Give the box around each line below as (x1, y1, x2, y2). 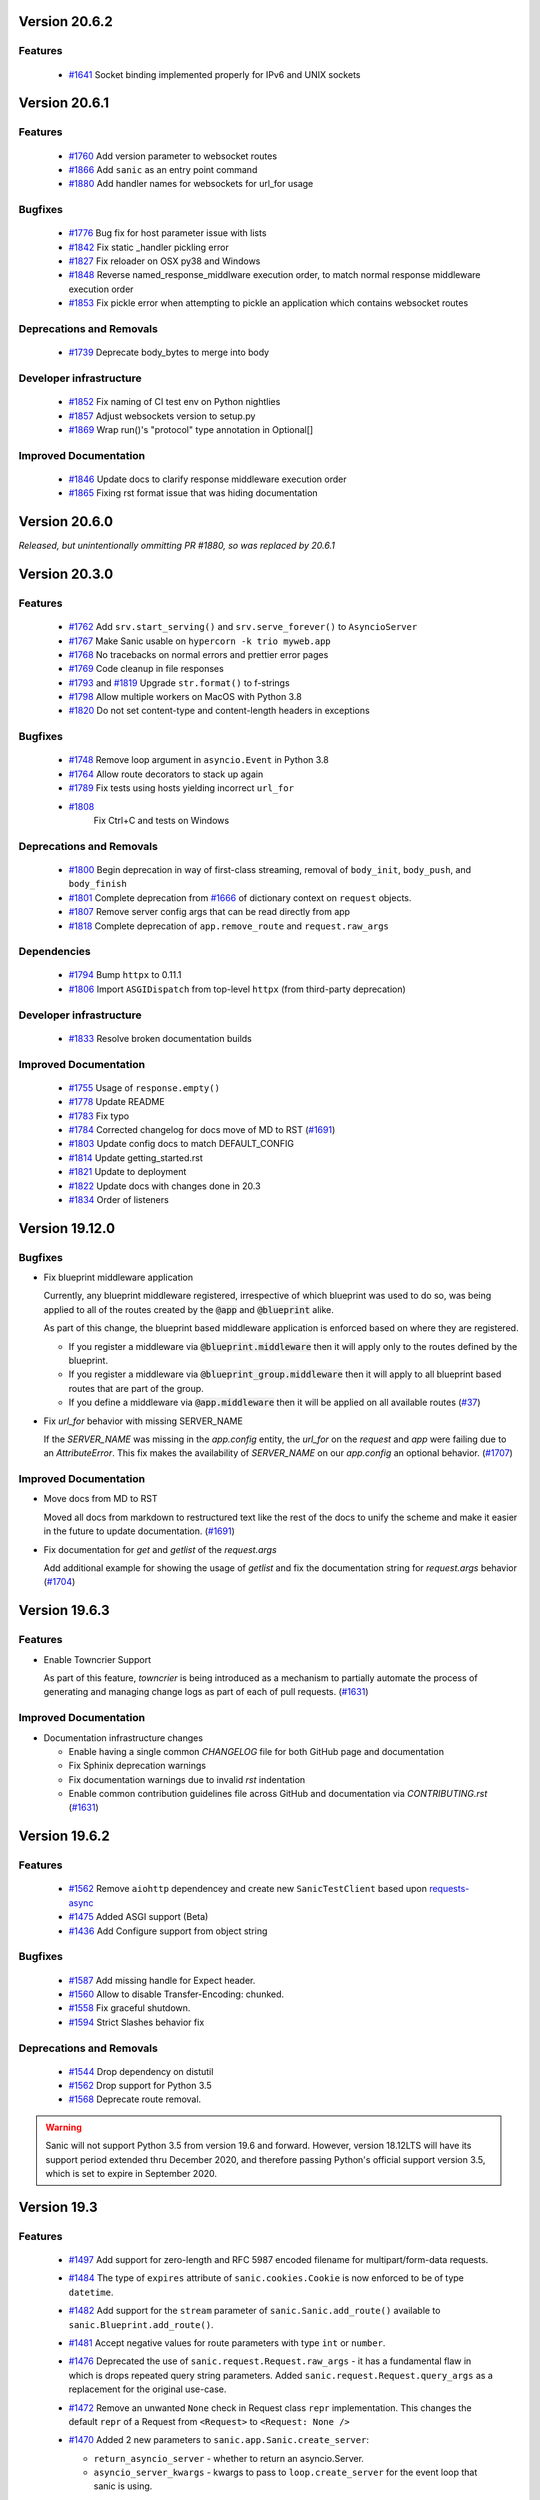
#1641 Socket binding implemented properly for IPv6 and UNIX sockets (68, 68, 361, 80)
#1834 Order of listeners (68, 1193, 169, 1205)
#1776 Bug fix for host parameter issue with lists (68, 227, 267, 239)
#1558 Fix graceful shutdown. (68, 2002, 191, 2014)
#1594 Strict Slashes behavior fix (68, 2016, 205, 2028)
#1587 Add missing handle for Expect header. (68, 1974, 256, 1986)
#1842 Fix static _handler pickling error (68, 241, 229, 253)
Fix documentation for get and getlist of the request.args (43, 1543, 277, 1555)
